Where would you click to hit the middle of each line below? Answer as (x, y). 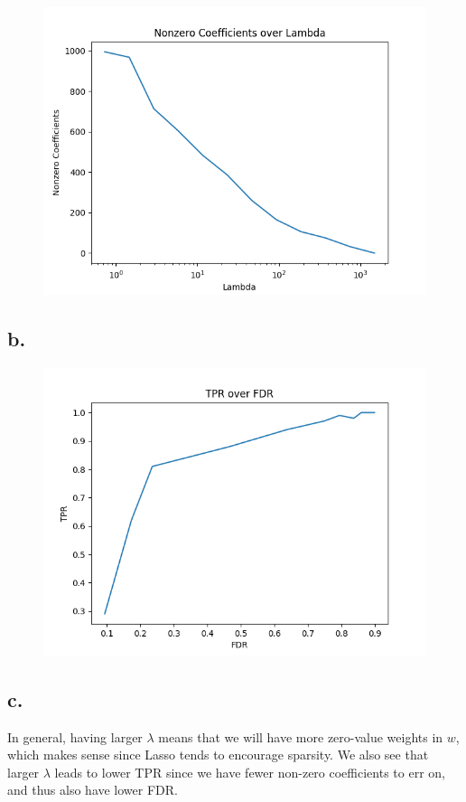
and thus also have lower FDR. (93, 790)
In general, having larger (75, 736)
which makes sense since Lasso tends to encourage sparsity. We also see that (218, 755)
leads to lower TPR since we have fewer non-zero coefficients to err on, (250, 772)
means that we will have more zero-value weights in (301, 736)
